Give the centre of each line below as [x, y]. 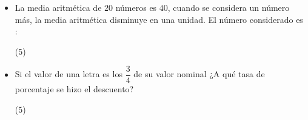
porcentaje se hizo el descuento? [74, 89]
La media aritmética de [58, 7]
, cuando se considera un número [229, 7]
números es [136, 7]
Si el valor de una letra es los [69, 74]
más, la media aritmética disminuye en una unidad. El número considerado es [159, 19]
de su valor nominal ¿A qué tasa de [199, 74]
